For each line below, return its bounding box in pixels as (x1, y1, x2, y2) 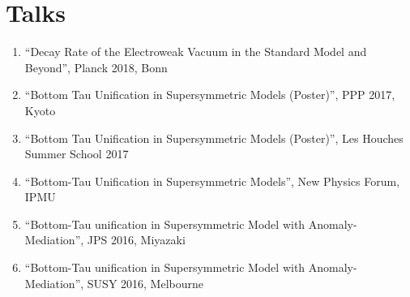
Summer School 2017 (24, 145, 129, 162)
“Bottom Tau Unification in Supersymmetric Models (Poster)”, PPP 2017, (24, 86, 395, 103)
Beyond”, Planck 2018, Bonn (24, 58, 168, 75)
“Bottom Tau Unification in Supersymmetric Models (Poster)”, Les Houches (24, 129, 404, 146)
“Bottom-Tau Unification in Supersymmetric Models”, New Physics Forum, (24, 172, 400, 189)
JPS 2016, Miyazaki (87, 231, 186, 248)
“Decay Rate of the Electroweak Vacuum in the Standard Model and (24, 43, 367, 60)
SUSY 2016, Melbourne (87, 274, 203, 291)
